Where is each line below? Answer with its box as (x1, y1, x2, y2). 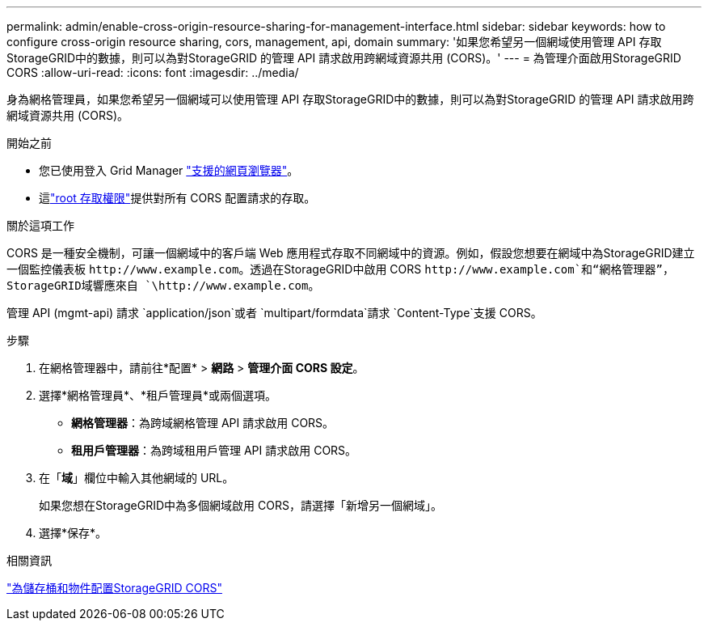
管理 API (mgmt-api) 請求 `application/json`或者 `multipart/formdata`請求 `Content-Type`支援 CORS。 (6, 306, 542, 320)
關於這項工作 (6, 218, 74, 232)
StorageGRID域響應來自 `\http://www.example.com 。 (6, 278, 320, 292)
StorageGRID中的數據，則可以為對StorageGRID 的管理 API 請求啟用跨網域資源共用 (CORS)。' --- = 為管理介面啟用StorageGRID (6, 51, 681, 65)
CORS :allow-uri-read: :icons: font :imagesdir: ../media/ (6, 66, 299, 79)
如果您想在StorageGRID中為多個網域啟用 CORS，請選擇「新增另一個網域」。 (39, 498, 442, 512)
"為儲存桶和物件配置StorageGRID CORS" (6, 581, 222, 595)
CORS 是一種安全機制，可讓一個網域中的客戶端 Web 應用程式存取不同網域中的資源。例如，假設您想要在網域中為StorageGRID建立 (6, 246, 695, 260)
